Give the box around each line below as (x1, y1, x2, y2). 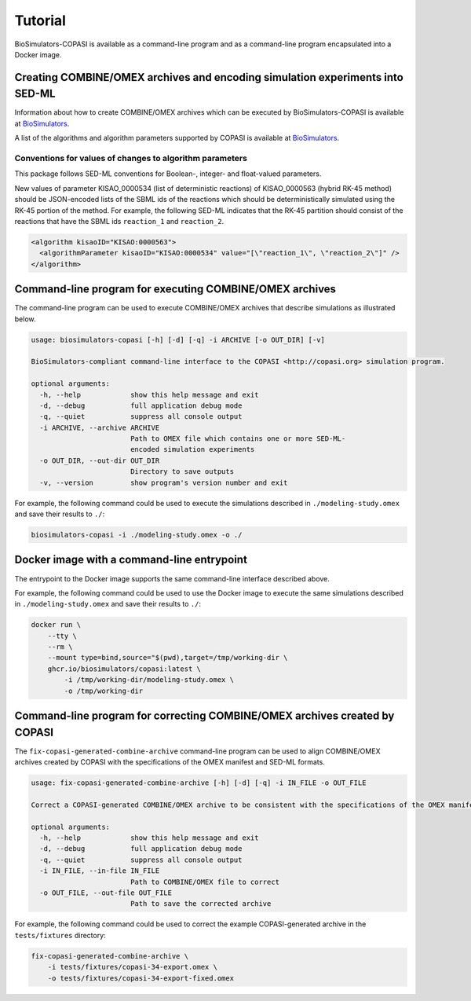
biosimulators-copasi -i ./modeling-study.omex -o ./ (31, 530, 243, 539)
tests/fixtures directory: (14, 930, 106, 940)
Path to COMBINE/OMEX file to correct (130, 877, 280, 886)
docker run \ (31, 621, 82, 629)
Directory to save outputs (130, 467, 235, 476)
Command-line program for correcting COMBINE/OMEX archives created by (14, 709, 395, 723)
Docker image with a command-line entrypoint (14, 553, 247, 566)
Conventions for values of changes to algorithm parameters (14, 152, 247, 163)
